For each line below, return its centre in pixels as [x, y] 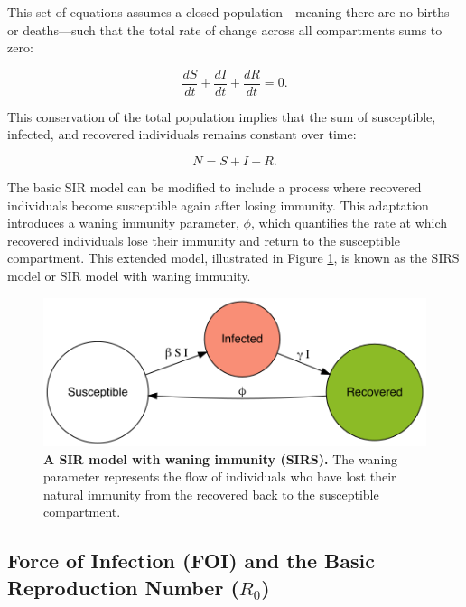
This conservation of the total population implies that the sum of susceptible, [222, 116]
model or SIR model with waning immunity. [129, 275]
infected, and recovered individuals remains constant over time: [182, 134]
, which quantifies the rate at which [349, 223]
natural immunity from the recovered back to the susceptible [211, 494]
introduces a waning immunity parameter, [123, 223]
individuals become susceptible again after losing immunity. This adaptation [218, 205]
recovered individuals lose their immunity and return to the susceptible [204, 240]
